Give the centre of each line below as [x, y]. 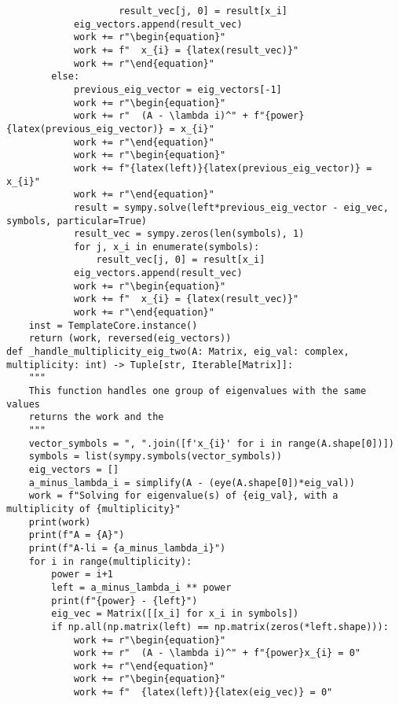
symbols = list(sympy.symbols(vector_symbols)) [155, 457]
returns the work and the [96, 417]
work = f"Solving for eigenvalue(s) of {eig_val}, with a [183, 496]
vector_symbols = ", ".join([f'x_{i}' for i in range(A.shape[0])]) [211, 443]
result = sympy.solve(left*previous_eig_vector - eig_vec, [231, 207]
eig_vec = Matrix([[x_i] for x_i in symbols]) [175, 614]
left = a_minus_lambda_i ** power [141, 587]
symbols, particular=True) [77, 221]
